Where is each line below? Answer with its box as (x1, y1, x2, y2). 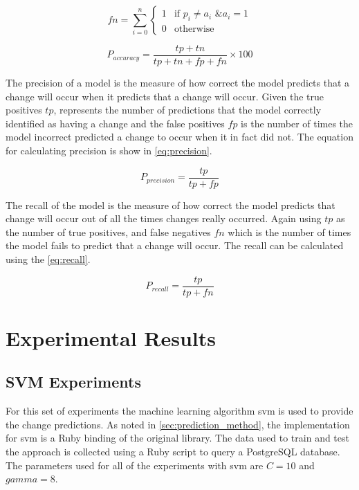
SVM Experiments (6, 371, 141, 392)
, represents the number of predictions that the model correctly (53, 102, 322, 117)
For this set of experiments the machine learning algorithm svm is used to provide (6, 403, 353, 418)
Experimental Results (6, 323, 216, 352)
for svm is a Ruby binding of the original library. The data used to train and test (6, 430, 349, 445)
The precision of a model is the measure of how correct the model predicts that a (6, 75, 350, 90)
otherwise (174, 24, 214, 34)
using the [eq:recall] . (6, 252, 91, 266)
